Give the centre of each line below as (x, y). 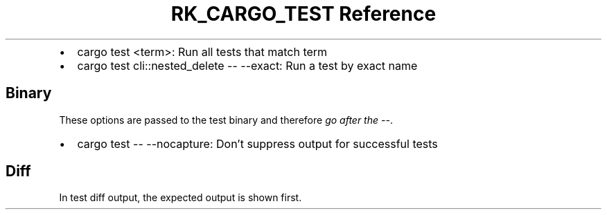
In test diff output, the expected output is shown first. (181, 198)
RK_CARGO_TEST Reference (303, 14)
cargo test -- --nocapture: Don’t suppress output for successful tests (257, 143)
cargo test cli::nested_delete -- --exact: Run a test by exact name (247, 65)
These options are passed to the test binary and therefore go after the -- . (226, 120)
